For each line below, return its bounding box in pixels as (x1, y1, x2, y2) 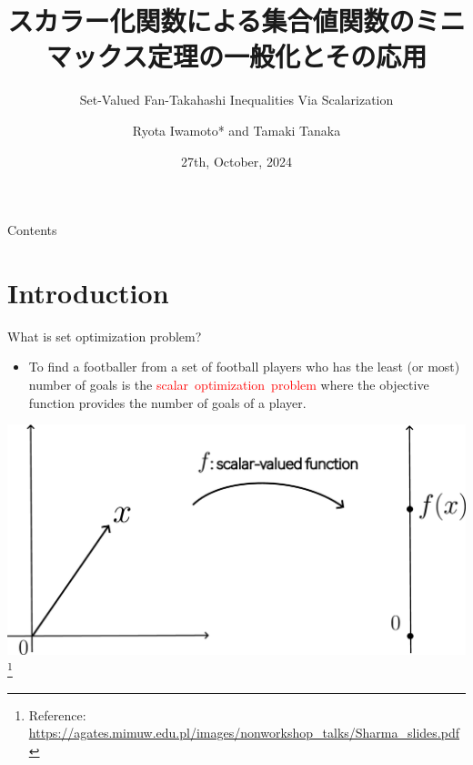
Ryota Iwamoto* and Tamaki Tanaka (132, 120, 341, 139)
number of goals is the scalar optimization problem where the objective (28, 375, 429, 393)
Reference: (28, 705, 86, 724)
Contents (7, 220, 57, 240)
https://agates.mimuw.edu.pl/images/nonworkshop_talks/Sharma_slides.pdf (28, 723, 459, 742)
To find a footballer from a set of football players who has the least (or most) (28, 357, 460, 376)
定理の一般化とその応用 (146, 37, 428, 75)
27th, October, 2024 (181, 151, 292, 170)
